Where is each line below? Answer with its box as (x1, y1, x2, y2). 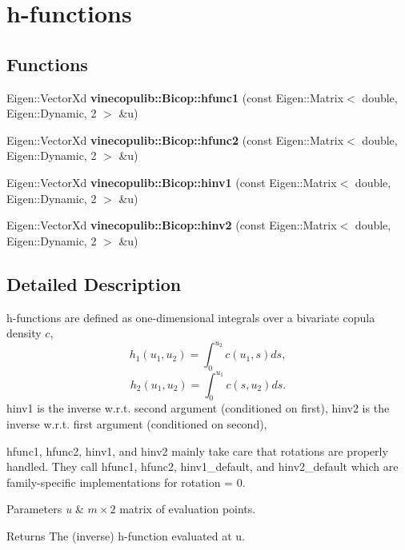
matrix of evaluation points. (119, 500, 256, 517)
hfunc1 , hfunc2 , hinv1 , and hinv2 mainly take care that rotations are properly (6, 442, 388, 459)
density (6, 325, 42, 341)
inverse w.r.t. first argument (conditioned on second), (6, 415, 267, 432)
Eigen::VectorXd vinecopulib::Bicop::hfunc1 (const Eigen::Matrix (6, 89, 344, 106)
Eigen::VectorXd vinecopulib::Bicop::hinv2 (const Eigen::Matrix (6, 217, 337, 233)
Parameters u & (6, 500, 84, 517)
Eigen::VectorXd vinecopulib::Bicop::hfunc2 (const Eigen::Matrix (6, 131, 344, 148)
